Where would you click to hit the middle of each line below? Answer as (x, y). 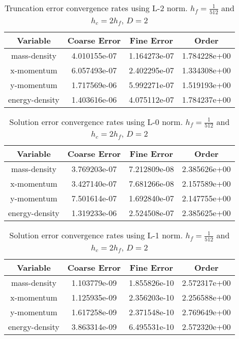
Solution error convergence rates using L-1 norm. (96, 235)
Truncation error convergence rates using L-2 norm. (96, 8)
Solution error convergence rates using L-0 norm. (96, 121)
